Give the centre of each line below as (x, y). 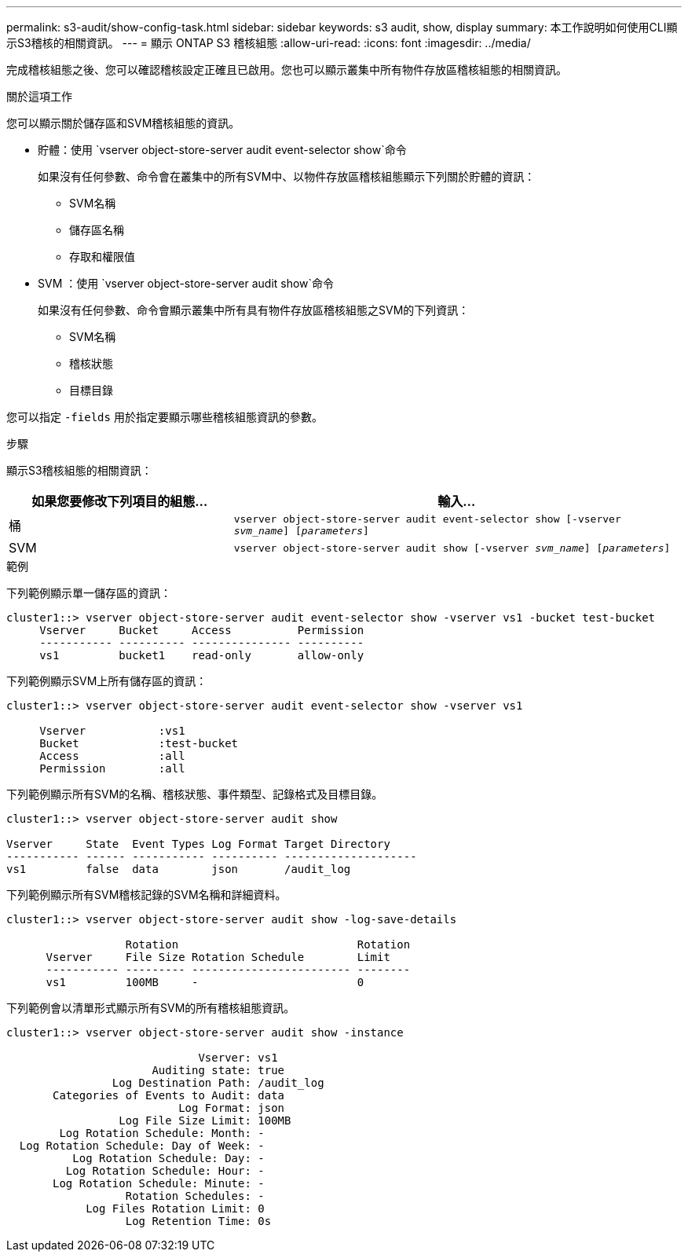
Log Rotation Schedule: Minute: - (159, 1183)
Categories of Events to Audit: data (169, 1095)
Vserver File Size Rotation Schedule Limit (218, 957)
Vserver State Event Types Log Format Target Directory (198, 844)
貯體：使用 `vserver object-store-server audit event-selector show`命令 (222, 150)
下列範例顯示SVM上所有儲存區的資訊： (107, 681)
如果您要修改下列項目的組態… (120, 501)
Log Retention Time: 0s (198, 1221)
